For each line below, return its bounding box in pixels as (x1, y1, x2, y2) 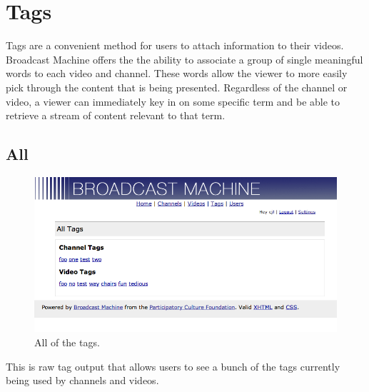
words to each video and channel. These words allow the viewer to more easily (6, 66, 348, 81)
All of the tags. (34, 335, 100, 349)
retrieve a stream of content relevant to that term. (6, 108, 226, 123)
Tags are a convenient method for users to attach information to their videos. (6, 38, 344, 53)
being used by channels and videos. (6, 373, 159, 388)
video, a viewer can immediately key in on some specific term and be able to (6, 94, 340, 109)
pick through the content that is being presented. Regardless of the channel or (6, 79, 348, 94)
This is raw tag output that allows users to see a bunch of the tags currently (6, 358, 340, 373)
